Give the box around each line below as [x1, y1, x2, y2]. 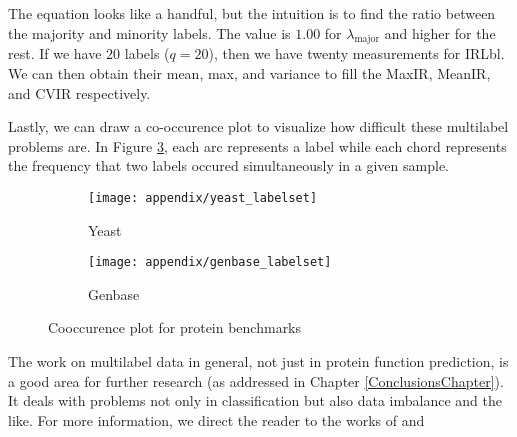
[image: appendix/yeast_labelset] [88, 190, 318, 205]
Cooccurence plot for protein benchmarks [48, 317, 302, 338]
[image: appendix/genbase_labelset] [88, 255, 332, 270]
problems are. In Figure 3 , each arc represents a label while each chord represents [8, 135, 507, 156]
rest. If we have [8, 43, 102, 64]
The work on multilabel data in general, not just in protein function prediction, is [8, 351, 509, 372]
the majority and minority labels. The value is [8, 22, 291, 43]
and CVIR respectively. [8, 82, 151, 103]
